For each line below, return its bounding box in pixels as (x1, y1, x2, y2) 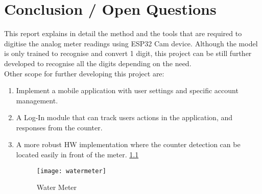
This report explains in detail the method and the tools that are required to (4, 28, 242, 39)
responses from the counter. (16, 122, 103, 132)
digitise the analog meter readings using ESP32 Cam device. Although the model (4, 38, 258, 48)
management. (16, 95, 58, 105)
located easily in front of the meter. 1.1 (16, 149, 139, 160)
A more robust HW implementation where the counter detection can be (16, 139, 241, 150)
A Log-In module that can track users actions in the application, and (16, 112, 233, 123)
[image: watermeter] (36, 167, 106, 175)
